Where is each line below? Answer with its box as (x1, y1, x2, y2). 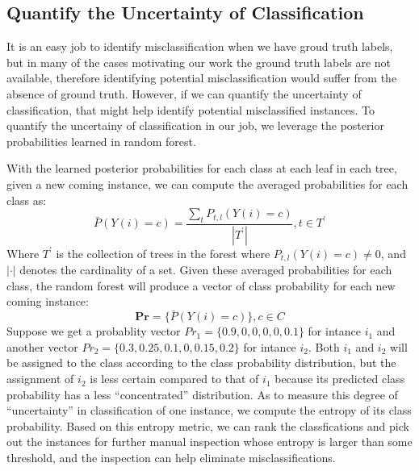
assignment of (6, 370, 74, 387)
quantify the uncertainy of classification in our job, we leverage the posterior (6, 117, 384, 134)
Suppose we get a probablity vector (6, 323, 181, 340)
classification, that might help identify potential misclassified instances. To (6, 101, 375, 118)
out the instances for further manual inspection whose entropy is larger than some (6, 433, 413, 450)
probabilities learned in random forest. (6, 132, 196, 149)
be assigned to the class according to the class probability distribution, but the (6, 354, 396, 371)
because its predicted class (274, 370, 405, 387)
